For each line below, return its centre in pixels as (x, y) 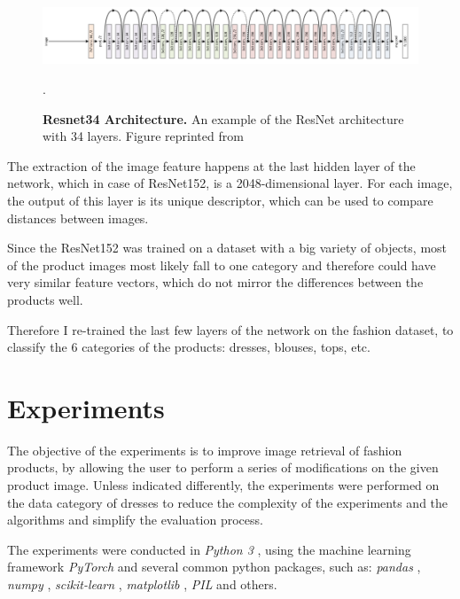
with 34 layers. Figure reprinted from (143, 136)
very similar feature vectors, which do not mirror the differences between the (215, 282)
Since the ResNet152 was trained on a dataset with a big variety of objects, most (227, 248)
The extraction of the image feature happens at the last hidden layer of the (211, 165)
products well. (45, 299)
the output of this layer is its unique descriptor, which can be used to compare (220, 200)
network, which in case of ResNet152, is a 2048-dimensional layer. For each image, (230, 183)
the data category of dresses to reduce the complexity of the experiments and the (228, 502)
